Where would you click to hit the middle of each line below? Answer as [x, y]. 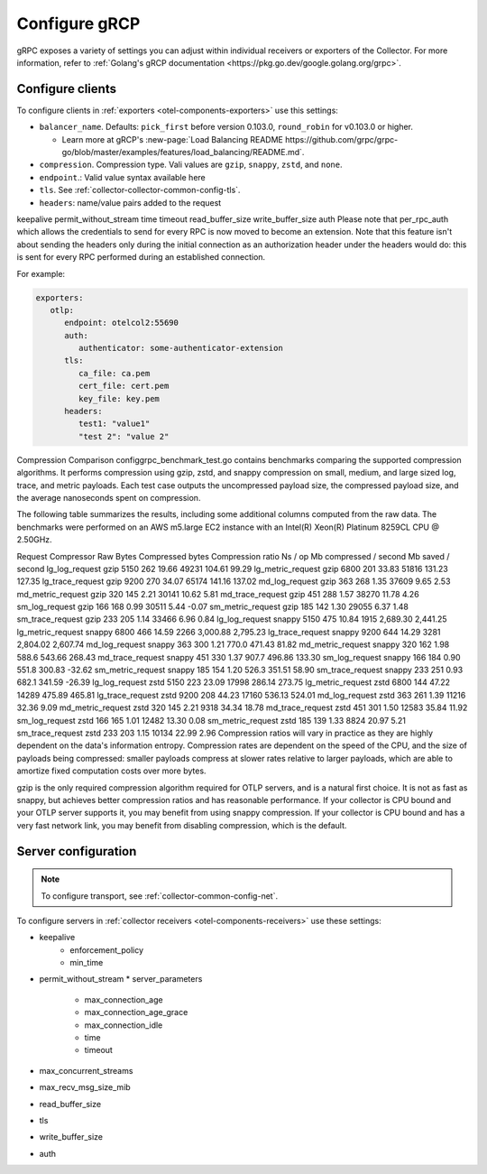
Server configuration [77, 851]
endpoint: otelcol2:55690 [122, 323]
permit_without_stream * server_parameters [121, 979]
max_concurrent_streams [86, 1070]
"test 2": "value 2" [124, 436]
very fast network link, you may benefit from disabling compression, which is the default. [182, 825]
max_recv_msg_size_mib [85, 1087]
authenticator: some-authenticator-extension [180, 348]
